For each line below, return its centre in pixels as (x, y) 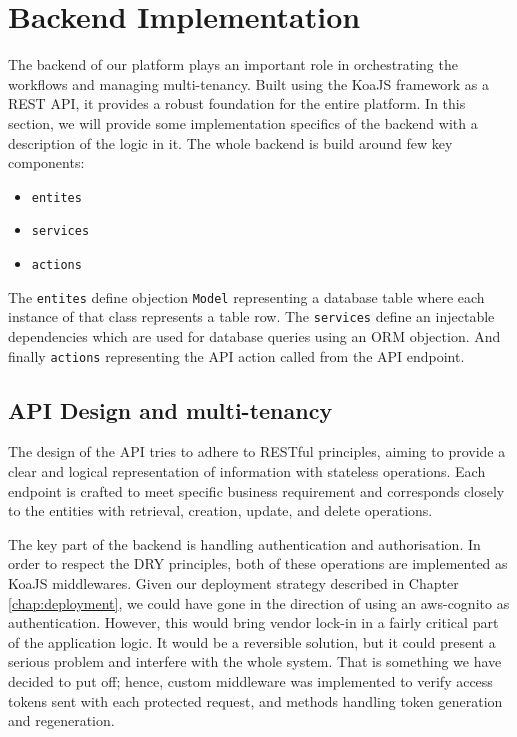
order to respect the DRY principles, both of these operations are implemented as (258, 563)
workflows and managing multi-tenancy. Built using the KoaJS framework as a (249, 83)
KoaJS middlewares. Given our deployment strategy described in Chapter (233, 582)
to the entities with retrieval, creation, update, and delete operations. (220, 510)
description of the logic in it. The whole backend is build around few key (230, 142)
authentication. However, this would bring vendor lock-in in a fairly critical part (253, 622)
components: (46, 162)
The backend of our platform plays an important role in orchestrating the (233, 64)
